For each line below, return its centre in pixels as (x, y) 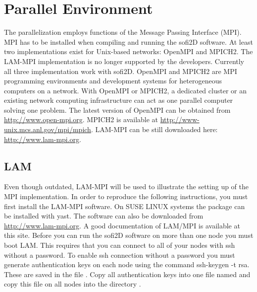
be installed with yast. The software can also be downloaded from (104, 216)
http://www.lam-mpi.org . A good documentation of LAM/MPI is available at (122, 225)
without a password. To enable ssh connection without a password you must (120, 255)
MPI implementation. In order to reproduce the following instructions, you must (126, 196)
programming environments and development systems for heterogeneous (113, 81)
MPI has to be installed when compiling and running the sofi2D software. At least (128, 41)
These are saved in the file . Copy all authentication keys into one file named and (127, 274)
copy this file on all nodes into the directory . (73, 284)
